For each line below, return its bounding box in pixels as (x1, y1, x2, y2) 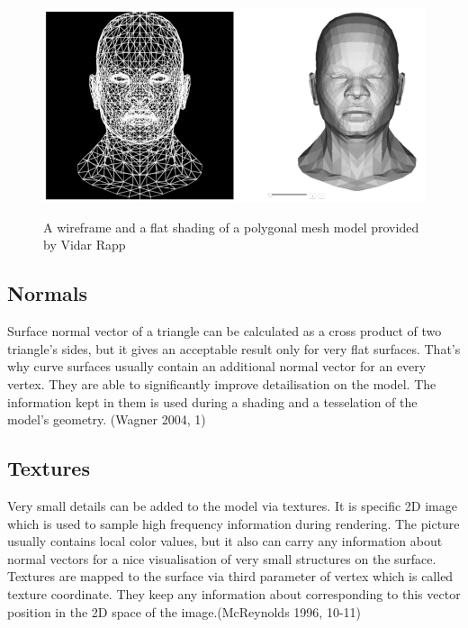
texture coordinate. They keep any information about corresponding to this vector (7, 584, 461, 603)
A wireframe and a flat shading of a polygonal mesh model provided (43, 217, 419, 236)
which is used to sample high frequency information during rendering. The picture (7, 514, 460, 532)
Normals (7, 279, 88, 307)
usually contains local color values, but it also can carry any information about (7, 532, 443, 551)
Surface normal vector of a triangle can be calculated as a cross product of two (7, 322, 442, 341)
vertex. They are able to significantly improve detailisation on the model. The (7, 374, 436, 393)
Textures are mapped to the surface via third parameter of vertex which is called (7, 567, 454, 586)
